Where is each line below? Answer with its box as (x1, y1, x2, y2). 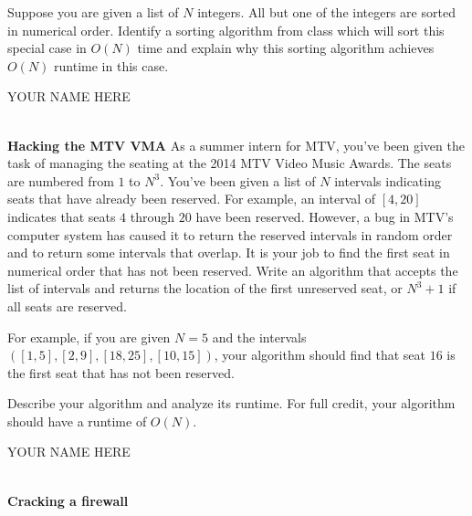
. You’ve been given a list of (160, 171, 316, 190)
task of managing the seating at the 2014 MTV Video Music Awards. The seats (7, 153, 452, 173)
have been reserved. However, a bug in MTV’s (195, 206, 454, 226)
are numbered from (7, 171, 114, 190)
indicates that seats (7, 206, 116, 226)
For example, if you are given (7, 327, 171, 346)
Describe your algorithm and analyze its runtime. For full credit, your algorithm (7, 394, 456, 413)
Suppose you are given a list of (7, 3, 179, 21)
